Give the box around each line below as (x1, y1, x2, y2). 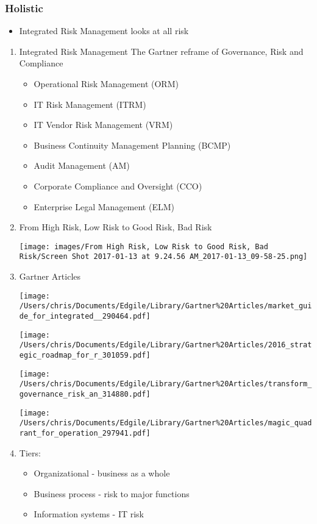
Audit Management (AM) (34, 159, 130, 172)
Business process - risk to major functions (34, 487, 190, 500)
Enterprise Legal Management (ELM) (34, 200, 174, 213)
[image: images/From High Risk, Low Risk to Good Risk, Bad (19, 242, 268, 251)
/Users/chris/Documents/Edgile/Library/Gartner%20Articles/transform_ (19, 380, 312, 389)
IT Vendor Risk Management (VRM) (34, 118, 173, 131)
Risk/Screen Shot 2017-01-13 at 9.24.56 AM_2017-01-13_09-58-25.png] (19, 252, 308, 261)
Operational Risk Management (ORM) (34, 77, 179, 90)
